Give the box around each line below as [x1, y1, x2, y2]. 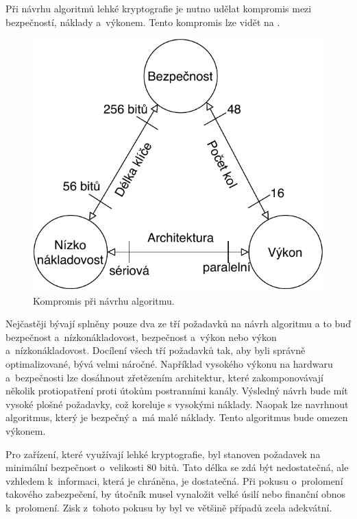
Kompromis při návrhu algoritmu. [33, 293, 175, 307]
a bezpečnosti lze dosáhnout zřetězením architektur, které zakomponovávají [5, 370, 323, 384]
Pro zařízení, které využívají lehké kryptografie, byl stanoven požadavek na [5, 446, 321, 461]
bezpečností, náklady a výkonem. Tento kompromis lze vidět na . [5, 14, 280, 29]
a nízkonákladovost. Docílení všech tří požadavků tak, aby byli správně [5, 343, 306, 357]
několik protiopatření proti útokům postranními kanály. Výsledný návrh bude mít [5, 383, 348, 398]
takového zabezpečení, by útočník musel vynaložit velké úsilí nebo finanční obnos [5, 487, 346, 501]
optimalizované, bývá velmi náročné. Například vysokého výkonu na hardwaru [5, 357, 333, 370]
